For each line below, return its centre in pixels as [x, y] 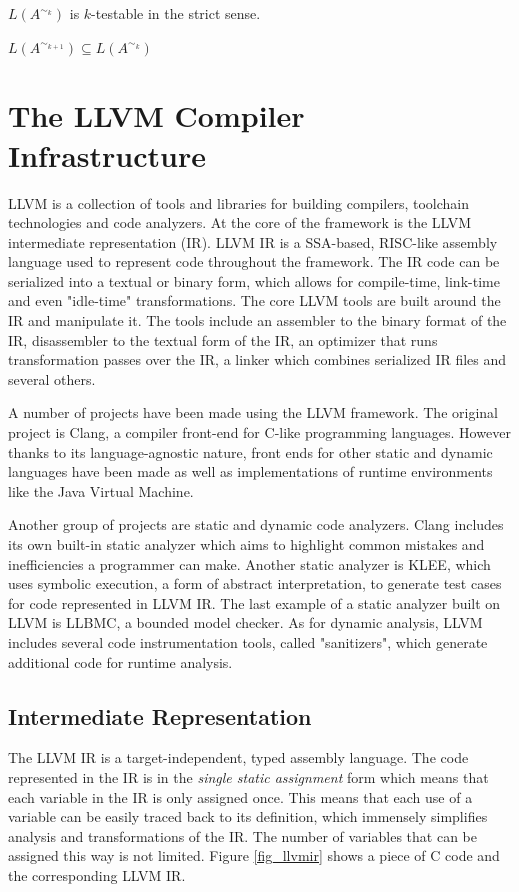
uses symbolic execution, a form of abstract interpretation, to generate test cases [255, 583]
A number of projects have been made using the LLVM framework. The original [253, 412]
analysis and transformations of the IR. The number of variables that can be [242, 835]
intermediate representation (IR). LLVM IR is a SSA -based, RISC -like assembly [253, 241]
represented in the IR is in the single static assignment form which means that [248, 776]
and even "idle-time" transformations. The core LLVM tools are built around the [254, 300]
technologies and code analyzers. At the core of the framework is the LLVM [240, 222]
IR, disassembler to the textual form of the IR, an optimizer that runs [223, 339]
